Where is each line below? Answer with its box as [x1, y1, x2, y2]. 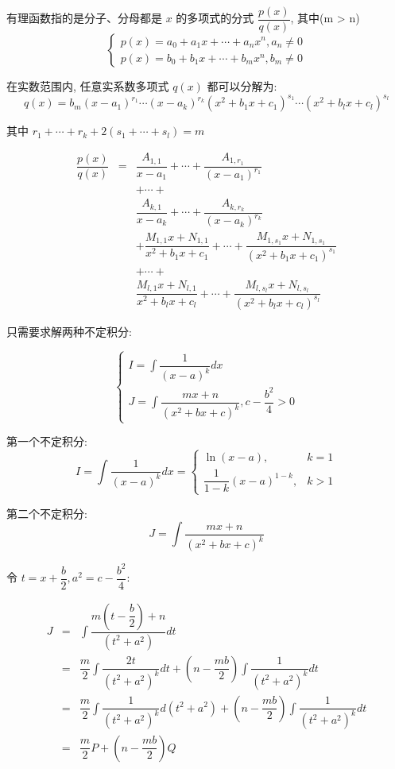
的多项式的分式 [176, 10, 254, 26]
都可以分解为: [207, 78, 277, 95]
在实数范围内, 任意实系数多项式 [6, 78, 169, 95]
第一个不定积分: [6, 433, 87, 450]
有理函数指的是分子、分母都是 [6, 10, 162, 26]
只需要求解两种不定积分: [6, 323, 132, 339]
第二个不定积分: [6, 504, 87, 521]
